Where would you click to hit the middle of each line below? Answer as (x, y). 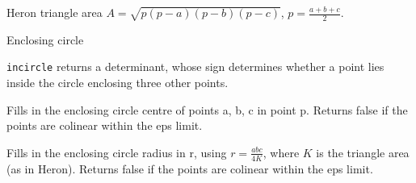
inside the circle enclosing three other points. (118, 83)
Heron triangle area (55, 12)
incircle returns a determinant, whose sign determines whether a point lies (195, 67)
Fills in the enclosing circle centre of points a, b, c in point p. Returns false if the (207, 109)
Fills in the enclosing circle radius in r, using (117, 152)
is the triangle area (363, 152)
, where (281, 152)
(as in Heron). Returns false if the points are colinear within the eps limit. (190, 168)
